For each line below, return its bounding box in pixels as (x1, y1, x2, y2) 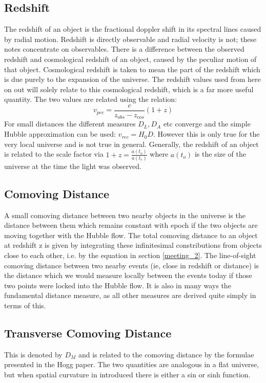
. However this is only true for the (153, 129, 260, 139)
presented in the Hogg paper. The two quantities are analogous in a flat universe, (4, 359, 259, 370)
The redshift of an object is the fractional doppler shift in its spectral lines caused (4, 24, 261, 34)
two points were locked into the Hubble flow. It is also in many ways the (4, 280, 231, 290)
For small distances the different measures (4, 118, 136, 129)
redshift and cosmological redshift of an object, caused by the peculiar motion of (4, 53, 257, 64)
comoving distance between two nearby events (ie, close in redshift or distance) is (4, 260, 259, 270)
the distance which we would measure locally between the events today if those (4, 270, 252, 281)
